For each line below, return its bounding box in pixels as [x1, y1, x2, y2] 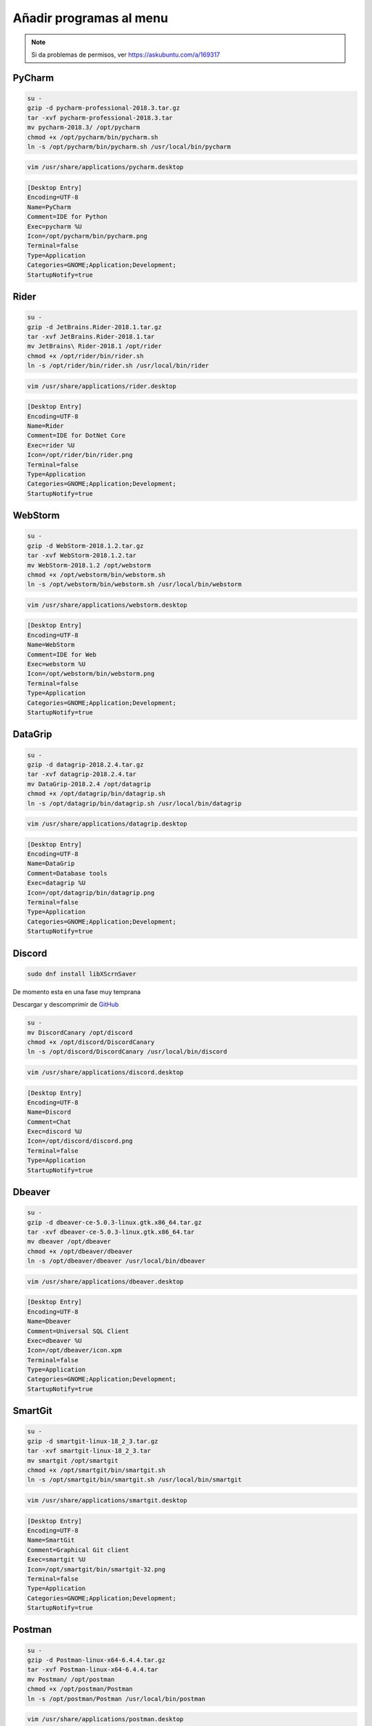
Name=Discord [27, 1108, 72, 1116]
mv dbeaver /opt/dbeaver [27, 1238, 112, 1245]
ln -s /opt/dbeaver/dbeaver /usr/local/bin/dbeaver [27, 1257, 206, 1265]
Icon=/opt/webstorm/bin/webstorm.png [27, 670, 155, 678]
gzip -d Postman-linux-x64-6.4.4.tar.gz [27, 1656, 165, 1664]
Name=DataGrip [27, 860, 75, 868]
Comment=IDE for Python [27, 213, 108, 221]
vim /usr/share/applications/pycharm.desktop [27, 163, 184, 171]
